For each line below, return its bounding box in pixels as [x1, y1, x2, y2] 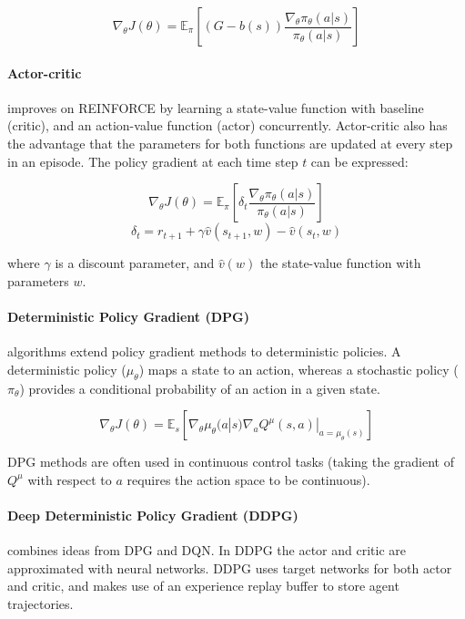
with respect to [27, 469, 112, 489]
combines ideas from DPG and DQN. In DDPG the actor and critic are [7, 541, 407, 560]
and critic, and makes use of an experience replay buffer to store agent [7, 576, 399, 595]
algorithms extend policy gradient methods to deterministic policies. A [7, 342, 401, 361]
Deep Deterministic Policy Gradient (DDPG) [7, 505, 298, 524]
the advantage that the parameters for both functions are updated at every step [7, 133, 453, 152]
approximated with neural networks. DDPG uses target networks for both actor [7, 558, 452, 577]
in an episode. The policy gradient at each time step [7, 151, 298, 170]
